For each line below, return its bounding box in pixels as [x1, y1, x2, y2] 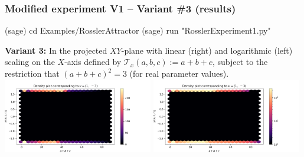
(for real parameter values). [129, 67, 229, 79]
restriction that [5, 67, 60, 79]
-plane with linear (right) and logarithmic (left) [121, 44, 293, 56]
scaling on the [5, 55, 55, 68]
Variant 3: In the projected [5, 44, 107, 56]
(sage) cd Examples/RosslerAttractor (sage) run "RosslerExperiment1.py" [5, 24, 271, 37]
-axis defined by [64, 55, 122, 68]
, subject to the [212, 55, 268, 68]
